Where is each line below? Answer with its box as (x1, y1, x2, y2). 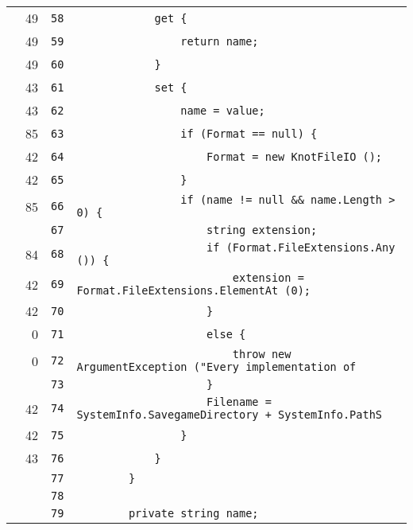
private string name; (128, 507, 259, 520)
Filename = (206, 396, 272, 408)
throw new (232, 348, 291, 360)
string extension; (206, 224, 318, 236)
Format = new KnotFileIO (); (206, 150, 383, 163)
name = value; (180, 103, 265, 117)
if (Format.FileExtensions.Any (206, 241, 396, 254)
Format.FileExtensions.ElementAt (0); (76, 284, 311, 297)
